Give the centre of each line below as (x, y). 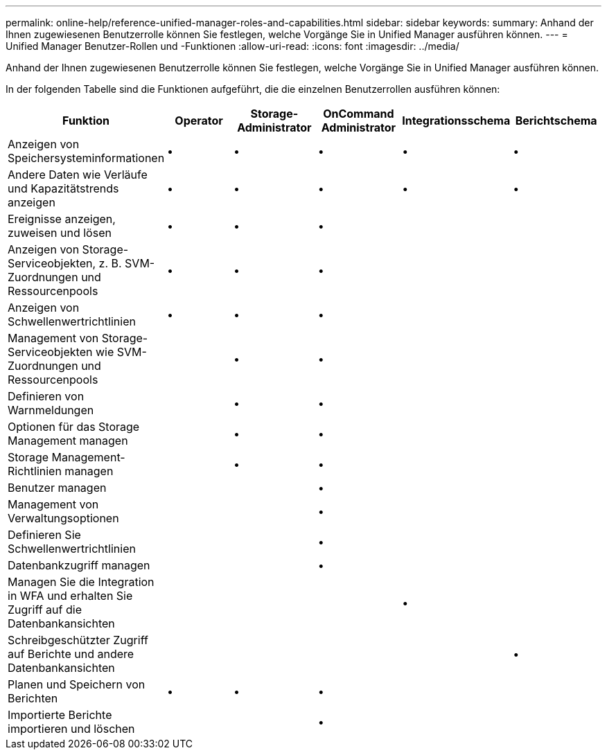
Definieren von (46, 396)
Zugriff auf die (45, 610)
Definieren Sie (44, 535)
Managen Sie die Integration (81, 582)
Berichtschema (556, 121)
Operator (199, 121)
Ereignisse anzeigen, (62, 219)
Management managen (68, 441)
